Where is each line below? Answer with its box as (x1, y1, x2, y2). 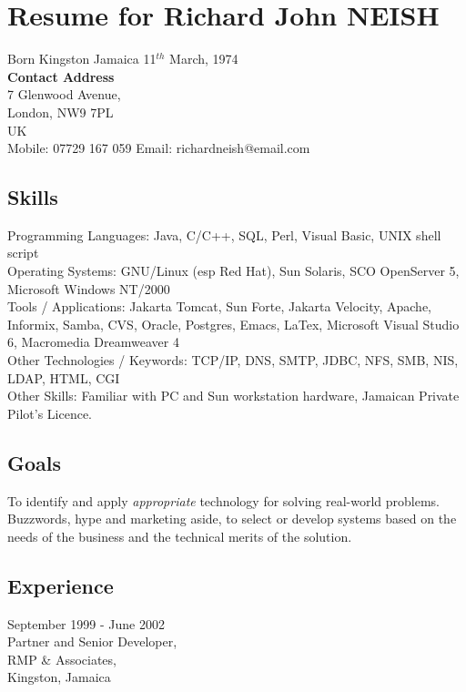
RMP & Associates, (7, 649, 116, 668)
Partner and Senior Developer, (7, 632, 177, 651)
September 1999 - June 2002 (7, 614, 165, 633)
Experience (7, 571, 114, 599)
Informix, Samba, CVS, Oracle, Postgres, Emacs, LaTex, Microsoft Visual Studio (7, 314, 460, 333)
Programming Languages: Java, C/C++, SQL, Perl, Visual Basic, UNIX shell (7, 225, 441, 244)
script (7, 243, 39, 262)
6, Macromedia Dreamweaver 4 (7, 332, 179, 351)
